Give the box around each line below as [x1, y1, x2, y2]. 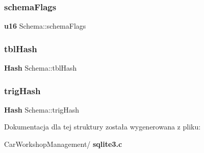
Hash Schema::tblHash [4, 62, 77, 73]
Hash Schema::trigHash [4, 104, 80, 115]
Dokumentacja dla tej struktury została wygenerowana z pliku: [4, 121, 201, 132]
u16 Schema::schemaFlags [4, 20, 86, 31]
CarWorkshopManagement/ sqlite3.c [4, 139, 122, 149]
